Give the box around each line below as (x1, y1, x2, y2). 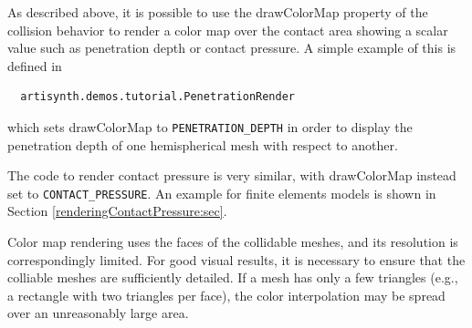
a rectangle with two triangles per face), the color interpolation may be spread (7, 285, 446, 304)
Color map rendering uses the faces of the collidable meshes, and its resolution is (7, 232, 458, 251)
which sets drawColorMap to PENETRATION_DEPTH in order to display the (7, 117, 413, 136)
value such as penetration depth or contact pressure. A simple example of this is (7, 38, 456, 57)
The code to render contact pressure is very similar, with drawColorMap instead (7, 166, 456, 185)
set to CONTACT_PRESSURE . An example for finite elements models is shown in (7, 183, 436, 202)
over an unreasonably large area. (7, 303, 189, 323)
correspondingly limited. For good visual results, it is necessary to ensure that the (7, 250, 466, 269)
